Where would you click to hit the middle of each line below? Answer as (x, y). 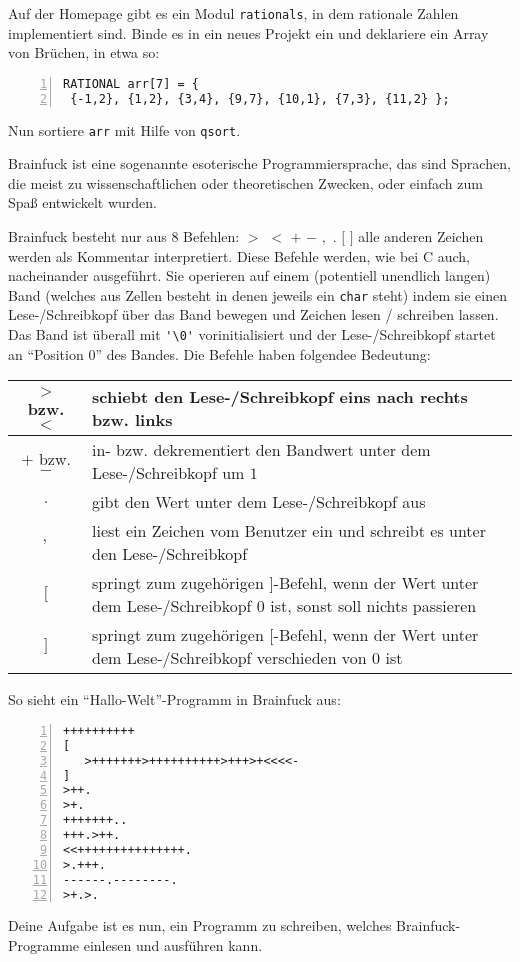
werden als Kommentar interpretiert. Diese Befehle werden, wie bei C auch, (239, 255)
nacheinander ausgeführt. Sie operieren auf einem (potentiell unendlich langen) (249, 275)
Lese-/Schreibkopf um (168, 473)
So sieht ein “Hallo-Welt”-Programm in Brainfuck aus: (174, 699)
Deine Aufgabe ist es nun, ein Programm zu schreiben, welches (200, 925)
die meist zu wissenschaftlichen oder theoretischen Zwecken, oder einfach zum (245, 182)
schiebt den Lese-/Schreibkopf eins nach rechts (280, 397)
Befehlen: (211, 236)
